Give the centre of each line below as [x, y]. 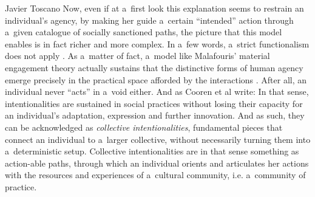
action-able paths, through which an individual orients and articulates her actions [157, 163]
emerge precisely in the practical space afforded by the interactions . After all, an [156, 79]
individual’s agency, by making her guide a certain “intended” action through [149, 20]
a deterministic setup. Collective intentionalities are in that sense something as [152, 151]
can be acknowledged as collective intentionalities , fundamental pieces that [144, 127]
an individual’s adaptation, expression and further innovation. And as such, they [155, 115]
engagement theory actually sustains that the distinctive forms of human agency [154, 67]
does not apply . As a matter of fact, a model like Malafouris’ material [137, 56]
